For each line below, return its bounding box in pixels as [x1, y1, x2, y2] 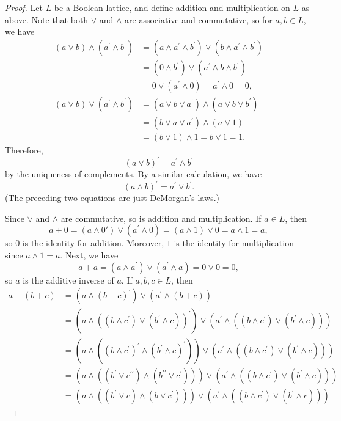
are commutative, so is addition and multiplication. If [61, 211, 262, 224]
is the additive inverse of [23, 273, 114, 286]
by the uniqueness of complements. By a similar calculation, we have [5, 167, 262, 180]
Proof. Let [5, 1, 43, 13]
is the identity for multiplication [174, 236, 294, 249]
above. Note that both [5, 13, 89, 26]
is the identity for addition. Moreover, [22, 236, 164, 249]
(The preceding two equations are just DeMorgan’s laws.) [5, 191, 219, 204]
